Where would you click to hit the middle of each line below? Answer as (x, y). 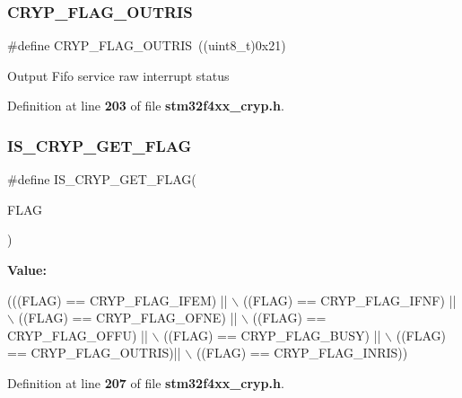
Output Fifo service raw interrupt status (118, 75)
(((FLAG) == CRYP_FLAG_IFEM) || (118, 300)
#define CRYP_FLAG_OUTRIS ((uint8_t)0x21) (147, 45)
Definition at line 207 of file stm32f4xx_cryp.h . (146, 382)
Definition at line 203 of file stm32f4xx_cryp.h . (146, 106)
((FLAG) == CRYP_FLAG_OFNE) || (128, 318)
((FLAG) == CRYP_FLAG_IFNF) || (349, 300)
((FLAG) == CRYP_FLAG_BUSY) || (272, 335)
